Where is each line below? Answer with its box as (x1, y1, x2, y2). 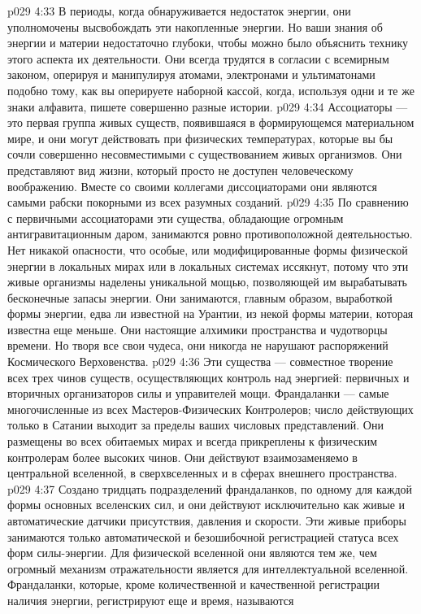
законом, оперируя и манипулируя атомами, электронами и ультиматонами (7, 66, 375, 83)
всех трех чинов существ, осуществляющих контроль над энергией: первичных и (7, 368, 410, 385)
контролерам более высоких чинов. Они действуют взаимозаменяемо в (7, 448, 358, 465)
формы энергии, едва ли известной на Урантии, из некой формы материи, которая (7, 305, 414, 322)
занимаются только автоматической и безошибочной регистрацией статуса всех (7, 528, 399, 545)
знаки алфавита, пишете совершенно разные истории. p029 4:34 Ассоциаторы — (7, 98, 408, 115)
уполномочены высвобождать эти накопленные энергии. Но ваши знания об (7, 18, 383, 35)
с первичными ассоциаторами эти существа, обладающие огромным (7, 209, 344, 226)
